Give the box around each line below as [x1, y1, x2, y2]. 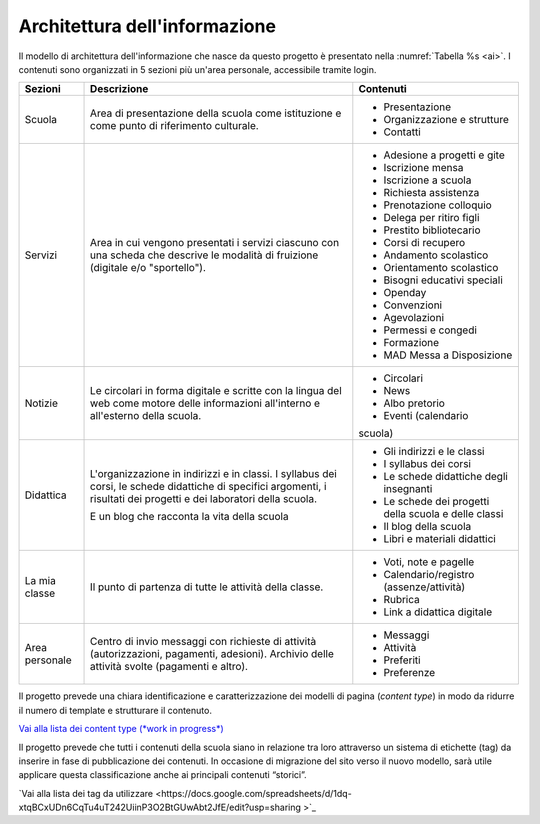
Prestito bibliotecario [383, 223, 481, 237]
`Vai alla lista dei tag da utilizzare [18, 787, 154, 799]
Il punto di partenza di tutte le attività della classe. [90, 580, 324, 594]
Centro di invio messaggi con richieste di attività [90, 635, 317, 649]
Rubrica [383, 593, 420, 607]
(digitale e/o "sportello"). [90, 261, 207, 275]
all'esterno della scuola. [90, 409, 202, 423]
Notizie [24, 396, 59, 410]
